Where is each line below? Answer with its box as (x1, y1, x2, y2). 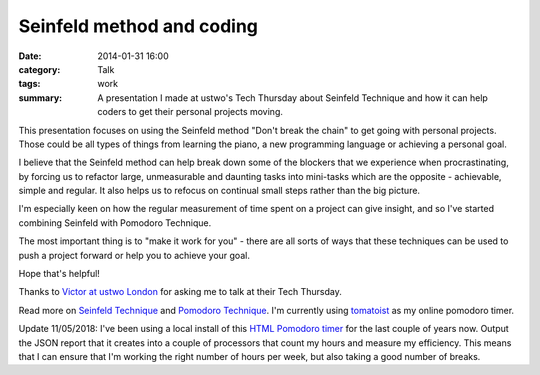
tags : (18, 78, 41, 90)
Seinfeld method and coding (18, 15, 259, 37)
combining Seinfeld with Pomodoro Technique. (18, 216, 212, 229)
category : (18, 63, 61, 75)
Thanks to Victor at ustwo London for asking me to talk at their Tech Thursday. (18, 286, 342, 298)
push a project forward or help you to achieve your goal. (18, 249, 250, 261)
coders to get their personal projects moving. (97, 106, 284, 118)
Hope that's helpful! (18, 268, 100, 280)
